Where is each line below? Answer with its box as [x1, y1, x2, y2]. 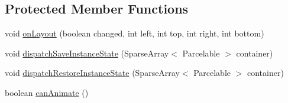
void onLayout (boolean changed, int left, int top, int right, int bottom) [5, 27, 264, 39]
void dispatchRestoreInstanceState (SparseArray [5, 67, 180, 79]
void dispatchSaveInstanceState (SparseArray [5, 46, 169, 59]
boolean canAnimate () [5, 86, 89, 98]
